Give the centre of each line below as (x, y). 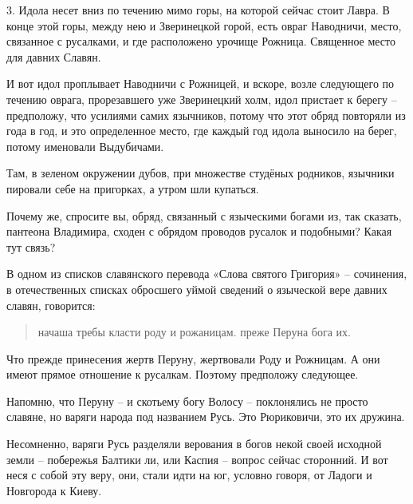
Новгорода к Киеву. (54, 490)
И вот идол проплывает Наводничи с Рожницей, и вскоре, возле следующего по (201, 83)
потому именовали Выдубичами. (85, 146)
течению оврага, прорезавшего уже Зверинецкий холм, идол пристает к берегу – (202, 99)
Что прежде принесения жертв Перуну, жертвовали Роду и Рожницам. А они (193, 358)
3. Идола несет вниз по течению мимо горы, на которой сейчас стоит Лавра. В (198, 10)
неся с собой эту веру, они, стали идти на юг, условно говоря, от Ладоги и (189, 475)
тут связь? (31, 246)
